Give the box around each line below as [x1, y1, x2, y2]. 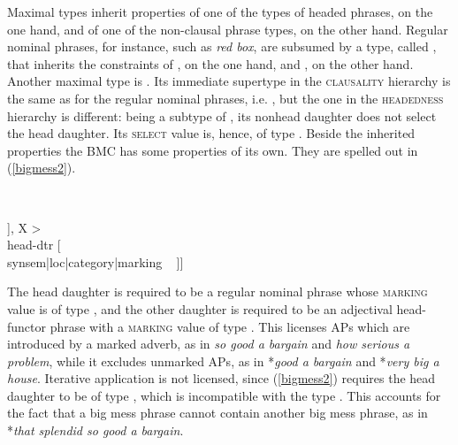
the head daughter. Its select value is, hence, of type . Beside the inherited [7, 124, 416, 142]
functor [7, 317, 47, 335]
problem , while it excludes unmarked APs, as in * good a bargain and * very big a [7, 351, 439, 370]
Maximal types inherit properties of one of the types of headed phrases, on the [7, 3, 433, 20]
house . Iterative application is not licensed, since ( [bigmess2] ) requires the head [7, 369, 436, 387]
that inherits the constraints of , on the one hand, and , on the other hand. [7, 54, 414, 73]
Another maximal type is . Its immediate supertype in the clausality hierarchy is [7, 72, 451, 90]
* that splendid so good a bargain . [7, 421, 184, 440]
